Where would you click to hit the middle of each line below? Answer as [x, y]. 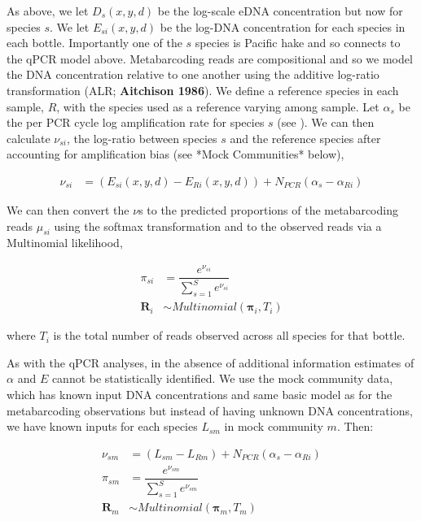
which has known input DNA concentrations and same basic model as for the [200, 395]
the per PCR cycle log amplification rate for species [136, 122]
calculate [29, 138]
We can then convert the [68, 209]
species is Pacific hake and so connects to [298, 43]
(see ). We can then [326, 122]
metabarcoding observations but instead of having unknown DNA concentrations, [210, 410]
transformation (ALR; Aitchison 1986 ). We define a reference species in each [203, 90]
